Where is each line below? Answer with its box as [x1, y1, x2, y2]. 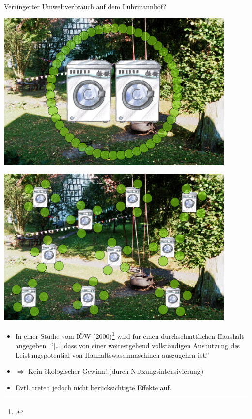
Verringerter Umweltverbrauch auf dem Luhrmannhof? [4, 1, 166, 11]
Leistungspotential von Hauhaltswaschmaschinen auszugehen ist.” [15, 350, 209, 360]
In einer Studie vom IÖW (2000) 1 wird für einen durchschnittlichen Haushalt [15, 329, 244, 341]
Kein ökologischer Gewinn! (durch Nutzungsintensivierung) [28, 366, 204, 376]
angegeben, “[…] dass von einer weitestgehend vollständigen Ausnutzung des [15, 340, 240, 351]
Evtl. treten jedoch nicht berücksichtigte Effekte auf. [15, 383, 172, 392]
